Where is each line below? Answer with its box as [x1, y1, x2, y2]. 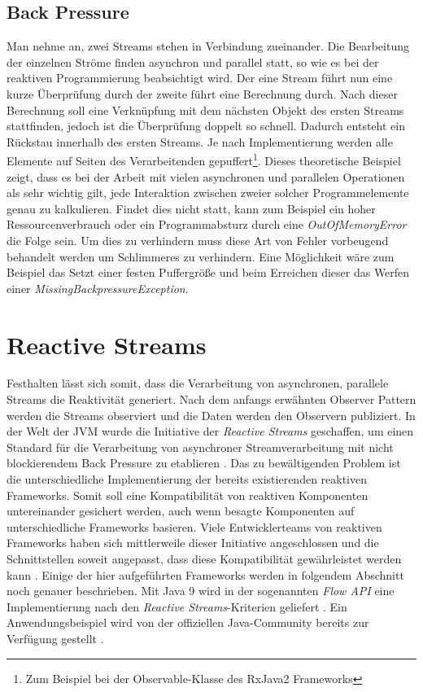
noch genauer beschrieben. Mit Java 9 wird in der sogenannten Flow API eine [7, 582, 395, 599]
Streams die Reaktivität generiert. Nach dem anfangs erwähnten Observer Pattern [7, 391, 416, 408]
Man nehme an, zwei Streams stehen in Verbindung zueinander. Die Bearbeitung [7, 37, 409, 55]
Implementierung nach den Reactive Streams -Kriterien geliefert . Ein [7, 598, 347, 615]
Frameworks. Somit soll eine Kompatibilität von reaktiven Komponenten [7, 486, 368, 503]
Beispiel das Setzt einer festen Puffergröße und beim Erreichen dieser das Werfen [7, 264, 410, 281]
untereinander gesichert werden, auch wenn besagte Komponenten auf [7, 502, 355, 519]
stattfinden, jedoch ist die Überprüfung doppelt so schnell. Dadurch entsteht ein [7, 117, 405, 134]
